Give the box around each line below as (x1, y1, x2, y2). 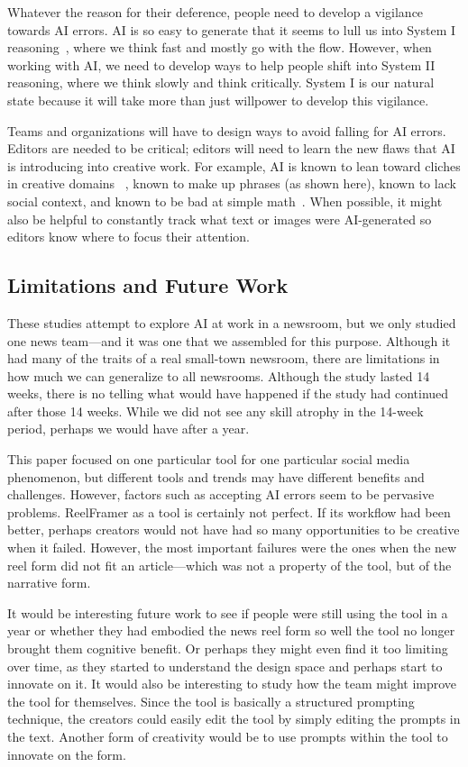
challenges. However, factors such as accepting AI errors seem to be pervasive (7, 485, 435, 504)
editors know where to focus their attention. (7, 227, 250, 246)
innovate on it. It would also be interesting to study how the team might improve (7, 674, 457, 693)
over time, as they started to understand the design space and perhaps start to (7, 656, 443, 675)
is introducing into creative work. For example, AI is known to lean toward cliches (7, 156, 461, 175)
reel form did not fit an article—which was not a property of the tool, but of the (7, 555, 452, 574)
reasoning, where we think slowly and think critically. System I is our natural (7, 73, 435, 92)
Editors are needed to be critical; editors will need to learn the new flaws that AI (7, 139, 455, 158)
